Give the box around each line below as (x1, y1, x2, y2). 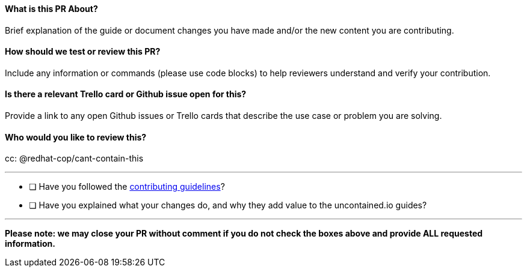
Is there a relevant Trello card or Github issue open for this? (5, 89, 247, 100)
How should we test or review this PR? (5, 46, 161, 57)
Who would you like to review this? (5, 131, 147, 142)
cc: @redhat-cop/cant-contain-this (5, 153, 144, 164)
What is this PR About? (5, 4, 98, 14)
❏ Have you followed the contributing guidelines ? (29, 181, 225, 192)
